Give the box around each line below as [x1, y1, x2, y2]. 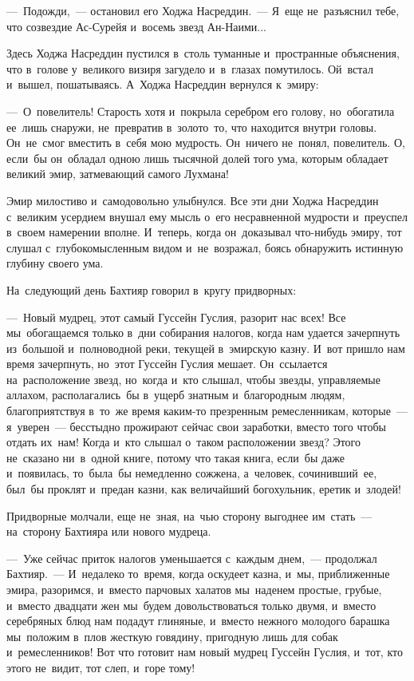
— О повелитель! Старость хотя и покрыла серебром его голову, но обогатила [6, 102, 395, 119]
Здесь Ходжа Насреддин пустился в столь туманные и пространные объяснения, [6, 45, 400, 61]
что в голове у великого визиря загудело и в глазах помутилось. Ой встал [6, 60, 373, 77]
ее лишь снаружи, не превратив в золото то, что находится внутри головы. [6, 118, 377, 135]
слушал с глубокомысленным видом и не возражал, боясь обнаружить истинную [6, 239, 404, 255]
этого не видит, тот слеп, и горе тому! [6, 659, 195, 675]
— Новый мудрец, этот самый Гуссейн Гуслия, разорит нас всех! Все [6, 308, 346, 325]
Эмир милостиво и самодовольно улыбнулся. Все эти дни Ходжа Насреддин [6, 192, 379, 208]
